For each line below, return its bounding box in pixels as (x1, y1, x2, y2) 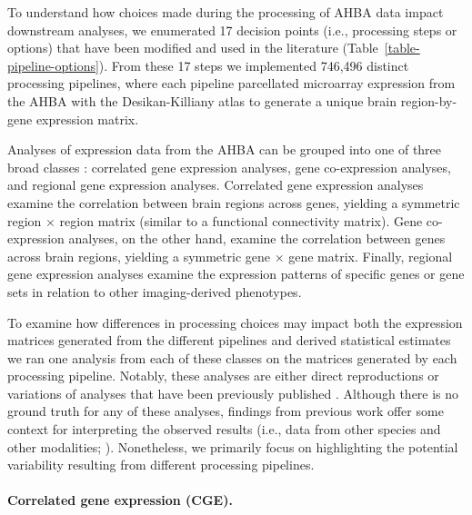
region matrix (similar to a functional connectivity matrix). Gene (59, 211, 423, 230)
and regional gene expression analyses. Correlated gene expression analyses (7, 175, 424, 194)
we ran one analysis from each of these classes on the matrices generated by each (7, 348, 457, 367)
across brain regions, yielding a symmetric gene (7, 246, 271, 265)
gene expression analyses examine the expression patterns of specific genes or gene (7, 264, 465, 283)
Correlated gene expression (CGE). (7, 490, 233, 510)
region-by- (400, 91, 457, 110)
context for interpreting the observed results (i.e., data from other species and (7, 420, 441, 439)
